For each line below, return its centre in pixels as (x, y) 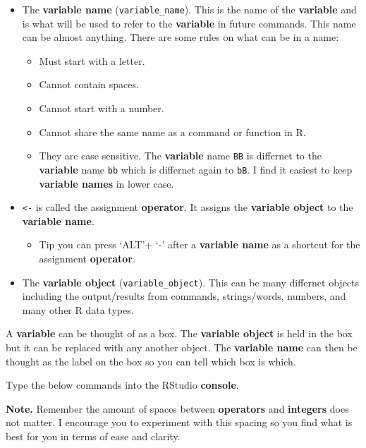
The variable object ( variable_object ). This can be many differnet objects (191, 282)
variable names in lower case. (106, 183)
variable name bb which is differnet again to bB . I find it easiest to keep (196, 169)
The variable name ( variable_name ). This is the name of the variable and (189, 9)
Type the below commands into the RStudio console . (122, 385)
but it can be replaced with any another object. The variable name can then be (182, 347)
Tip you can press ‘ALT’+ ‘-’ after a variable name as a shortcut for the (200, 244)
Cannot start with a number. (102, 108)
